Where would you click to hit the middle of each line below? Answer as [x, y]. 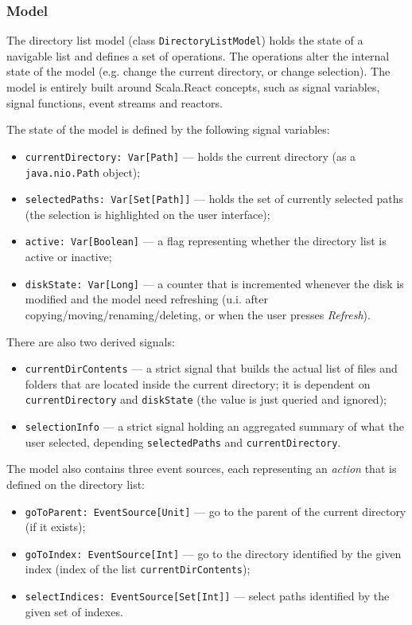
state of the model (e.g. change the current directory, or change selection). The [198, 71]
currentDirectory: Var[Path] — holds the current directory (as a [190, 156]
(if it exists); [55, 527]
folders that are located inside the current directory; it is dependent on [198, 383]
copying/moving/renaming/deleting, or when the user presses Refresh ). [198, 314]
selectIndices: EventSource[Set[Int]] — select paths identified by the [207, 596]
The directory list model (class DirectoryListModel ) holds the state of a [185, 40]
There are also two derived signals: [91, 341]
